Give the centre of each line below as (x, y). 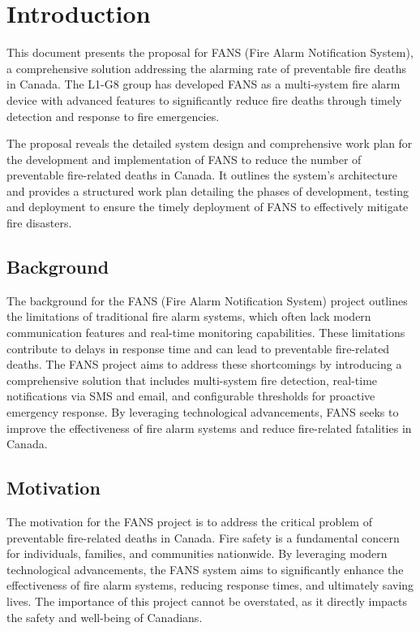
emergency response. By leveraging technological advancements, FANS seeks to (203, 412)
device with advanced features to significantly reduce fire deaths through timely (204, 99)
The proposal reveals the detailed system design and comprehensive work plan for (210, 143)
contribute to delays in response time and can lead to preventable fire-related (198, 348)
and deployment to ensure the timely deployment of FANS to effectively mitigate (208, 207)
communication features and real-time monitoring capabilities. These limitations (206, 333)
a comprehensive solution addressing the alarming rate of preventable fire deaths (206, 68)
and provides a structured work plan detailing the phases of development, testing (208, 190)
